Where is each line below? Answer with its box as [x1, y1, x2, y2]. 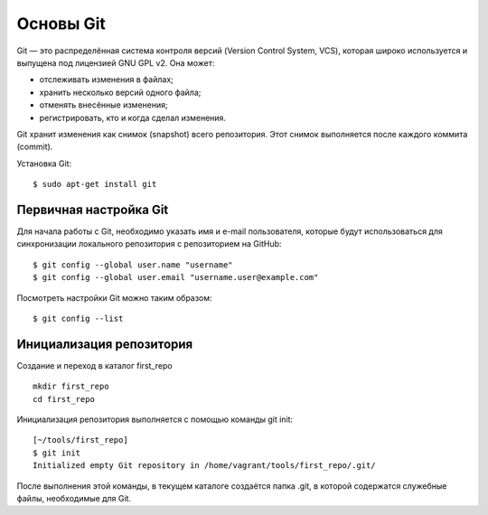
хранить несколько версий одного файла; [39, 87, 202, 98]
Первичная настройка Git [16, 201, 169, 217]
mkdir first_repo [33, 381, 109, 392]
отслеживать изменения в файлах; [39, 74, 174, 85]
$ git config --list [33, 313, 124, 323]
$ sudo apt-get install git [33, 179, 157, 190]
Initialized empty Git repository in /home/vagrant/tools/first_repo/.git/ [33, 461, 376, 471]
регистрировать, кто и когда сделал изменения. [39, 112, 226, 123]
